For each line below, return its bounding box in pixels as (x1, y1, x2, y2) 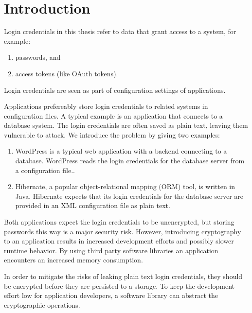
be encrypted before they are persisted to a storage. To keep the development (4, 280, 235, 291)
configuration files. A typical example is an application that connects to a (4, 110, 223, 121)
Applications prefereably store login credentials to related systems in (4, 101, 208, 111)
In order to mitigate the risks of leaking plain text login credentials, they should (4, 271, 243, 281)
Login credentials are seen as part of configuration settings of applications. (4, 85, 226, 95)
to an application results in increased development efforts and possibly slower (4, 236, 234, 246)
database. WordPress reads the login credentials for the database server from (15, 156, 245, 166)
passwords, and (15, 52, 61, 62)
